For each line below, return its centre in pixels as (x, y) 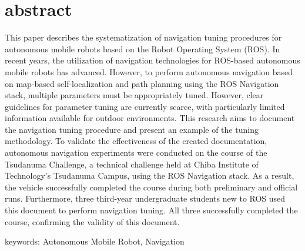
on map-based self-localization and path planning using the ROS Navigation (142, 83)
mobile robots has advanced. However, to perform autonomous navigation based (149, 71)
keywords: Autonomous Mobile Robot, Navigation (95, 241)
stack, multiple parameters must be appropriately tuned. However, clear (134, 95)
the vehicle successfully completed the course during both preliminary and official (151, 187)
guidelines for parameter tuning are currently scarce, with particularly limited (145, 106)
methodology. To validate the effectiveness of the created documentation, (136, 141)
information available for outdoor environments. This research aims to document (150, 118)
